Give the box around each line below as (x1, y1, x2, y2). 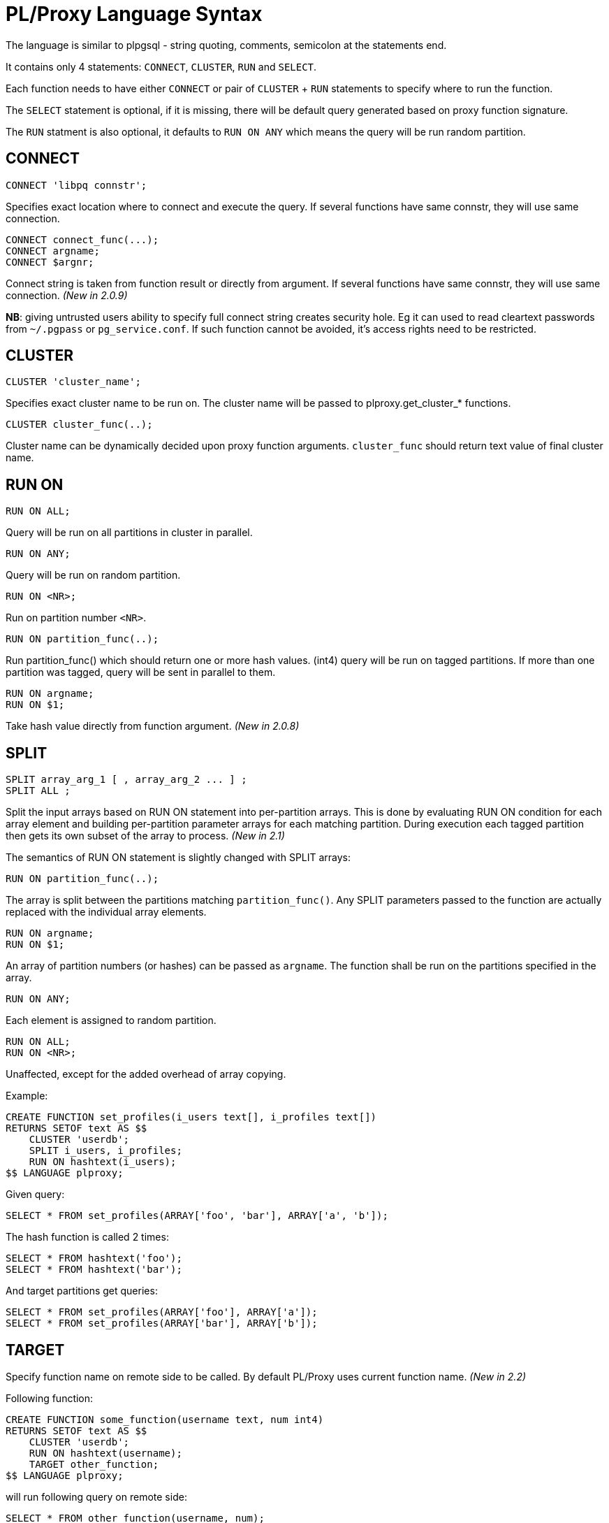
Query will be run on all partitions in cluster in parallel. (6, 526, 253, 539)
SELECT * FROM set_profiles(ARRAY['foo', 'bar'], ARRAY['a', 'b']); (6, 1210, 388, 1222)
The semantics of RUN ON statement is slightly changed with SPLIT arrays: (6, 851, 351, 864)
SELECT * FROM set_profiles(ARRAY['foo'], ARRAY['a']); (6, 1306, 318, 1318)
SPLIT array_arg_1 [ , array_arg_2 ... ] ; (6, 774, 247, 786)
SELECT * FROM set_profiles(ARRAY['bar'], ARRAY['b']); (6, 1318, 318, 1329)
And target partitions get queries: (6, 1285, 158, 1297)
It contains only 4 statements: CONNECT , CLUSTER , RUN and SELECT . (6, 60, 317, 73)
